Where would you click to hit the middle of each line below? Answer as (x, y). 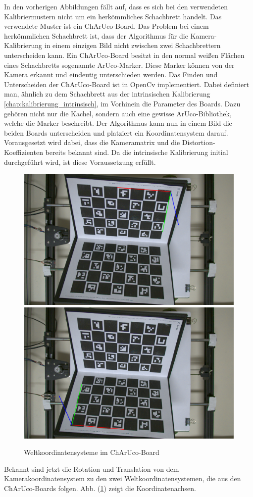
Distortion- (199, 142)
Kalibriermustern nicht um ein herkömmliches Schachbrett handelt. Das (113, 16)
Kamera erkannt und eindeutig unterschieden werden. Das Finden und (111, 75)
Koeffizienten (24, 152)
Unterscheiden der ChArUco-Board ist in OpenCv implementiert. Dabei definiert (127, 84)
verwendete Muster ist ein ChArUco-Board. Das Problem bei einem (106, 26)
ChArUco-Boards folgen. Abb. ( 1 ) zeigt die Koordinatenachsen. (100, 488)
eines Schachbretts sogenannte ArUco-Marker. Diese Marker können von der (119, 65)
